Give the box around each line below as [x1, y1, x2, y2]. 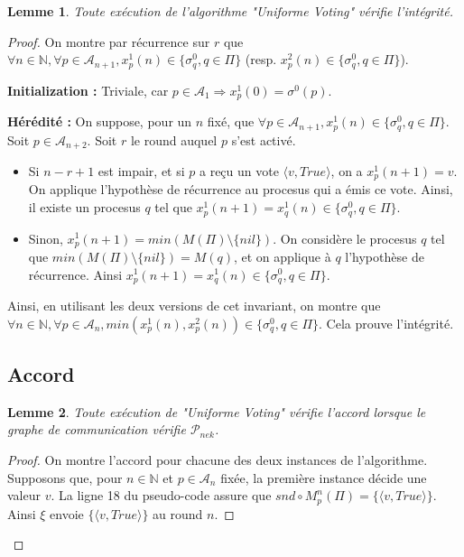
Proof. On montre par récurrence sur [7, 32, 210, 51]
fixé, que [207, 112, 255, 131]
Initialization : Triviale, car [7, 80, 169, 99]
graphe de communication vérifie [7, 420, 186, 439]
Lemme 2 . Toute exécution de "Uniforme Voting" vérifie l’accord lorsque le [7, 402, 426, 421]
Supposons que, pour [7, 468, 123, 487]
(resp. [245, 50, 277, 69]
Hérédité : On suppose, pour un [7, 112, 192, 131]
